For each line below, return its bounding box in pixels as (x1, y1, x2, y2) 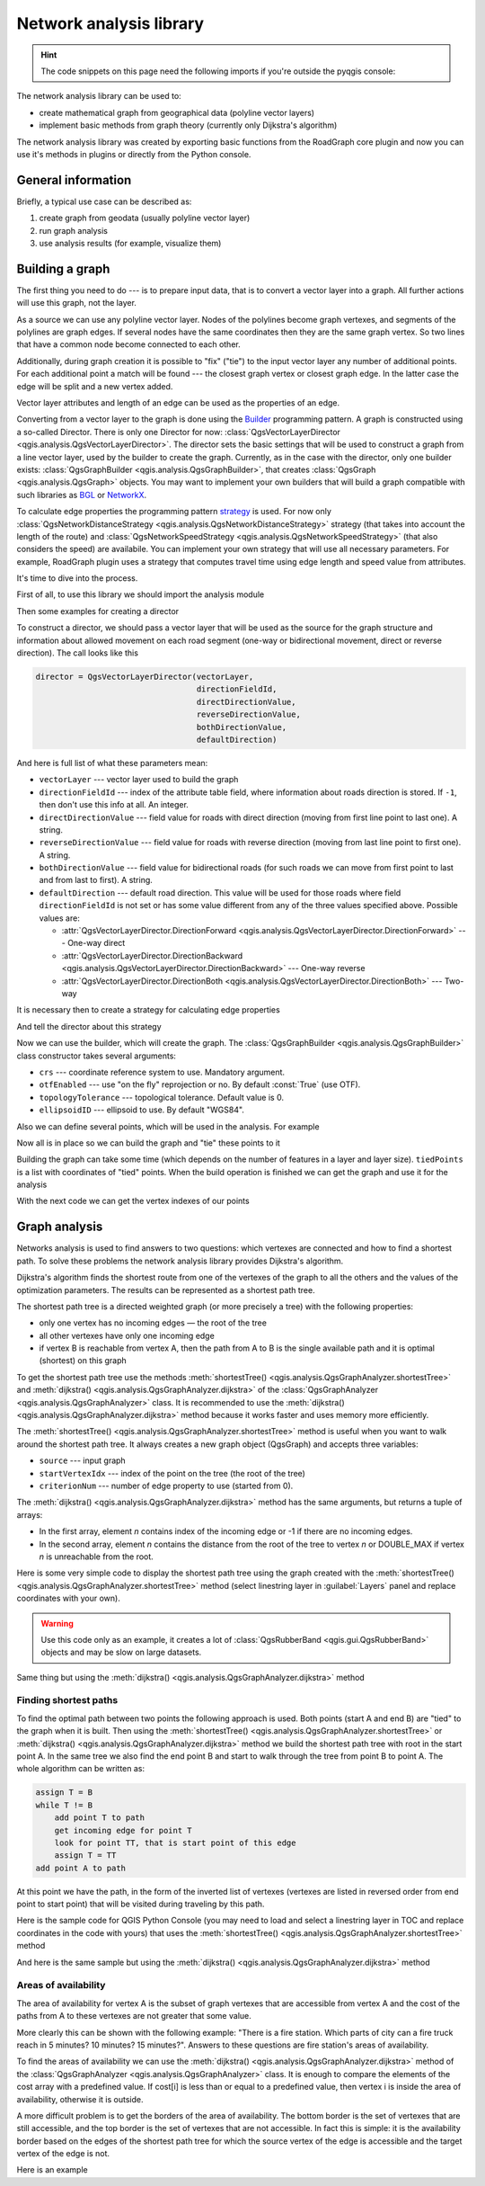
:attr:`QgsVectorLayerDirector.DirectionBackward (61, 950, 243, 961)
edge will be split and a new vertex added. (16, 380, 173, 391)
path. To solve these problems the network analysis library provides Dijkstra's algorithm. (16, 1255, 344, 1266)
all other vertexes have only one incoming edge (39, 1330, 215, 1341)
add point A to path (35, 1862, 126, 1873)
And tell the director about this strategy (16, 1021, 162, 1031)
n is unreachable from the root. (39, 1551, 154, 1562)
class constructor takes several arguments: (16, 1050, 177, 1061)
